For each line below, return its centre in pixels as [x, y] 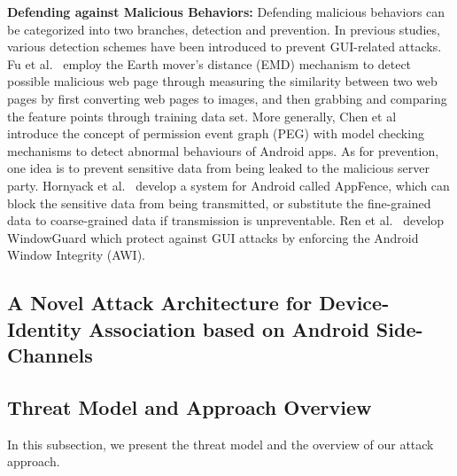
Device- [354, 303]
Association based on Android [228, 328]
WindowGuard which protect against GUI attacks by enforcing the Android [213, 237]
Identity [44, 328]
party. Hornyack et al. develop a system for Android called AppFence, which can [228, 185]
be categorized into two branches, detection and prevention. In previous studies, [224, 29]
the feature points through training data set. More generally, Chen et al [202, 116]
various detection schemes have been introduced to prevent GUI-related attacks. [225, 47]
